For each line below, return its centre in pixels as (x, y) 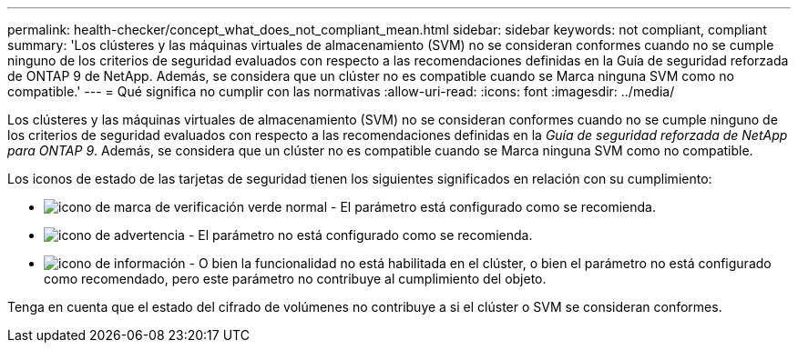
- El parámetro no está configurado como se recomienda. (360, 235)
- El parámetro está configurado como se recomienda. (493, 207)
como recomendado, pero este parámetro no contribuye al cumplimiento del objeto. (295, 279)
